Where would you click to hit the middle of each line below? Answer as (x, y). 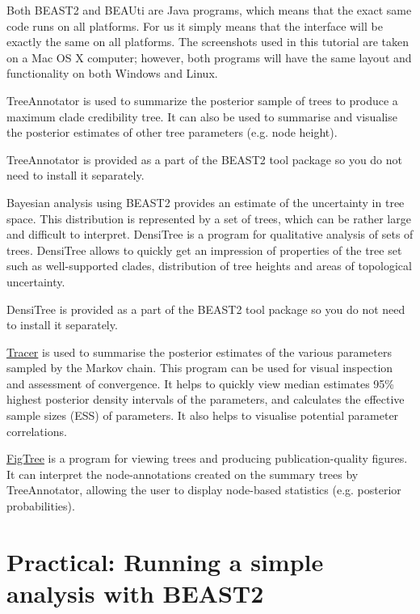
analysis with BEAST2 (135, 593)
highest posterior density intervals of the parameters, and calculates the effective (206, 399)
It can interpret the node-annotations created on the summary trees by (183, 474)
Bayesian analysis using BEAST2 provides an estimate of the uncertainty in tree (206, 202)
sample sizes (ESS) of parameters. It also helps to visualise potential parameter (203, 415)
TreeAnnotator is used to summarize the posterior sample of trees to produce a (202, 100)
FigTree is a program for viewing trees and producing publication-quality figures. (207, 458)
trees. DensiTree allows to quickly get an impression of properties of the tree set (204, 250)
